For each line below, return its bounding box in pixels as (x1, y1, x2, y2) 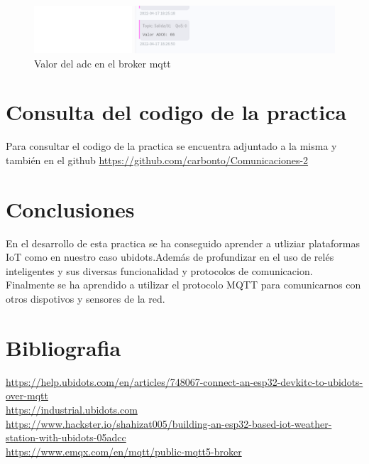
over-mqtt (6, 388, 48, 403)
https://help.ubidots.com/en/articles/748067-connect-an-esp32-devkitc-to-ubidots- (6, 374, 363, 389)
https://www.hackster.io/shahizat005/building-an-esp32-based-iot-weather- (6, 416, 332, 431)
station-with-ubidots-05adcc (6, 430, 126, 445)
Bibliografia (6, 333, 121, 362)
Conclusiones (6, 194, 135, 223)
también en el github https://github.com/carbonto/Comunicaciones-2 (6, 152, 309, 167)
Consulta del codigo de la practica (6, 97, 347, 126)
